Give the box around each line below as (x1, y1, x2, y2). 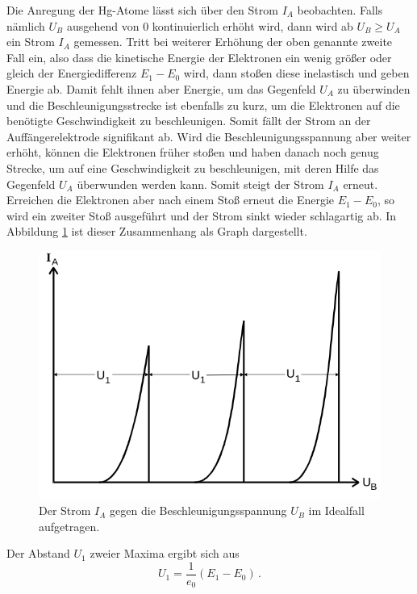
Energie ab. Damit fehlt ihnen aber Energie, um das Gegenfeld (6, 80, 316, 97)
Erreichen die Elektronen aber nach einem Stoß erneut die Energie (6, 191, 335, 208)
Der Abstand (6, 545, 70, 562)
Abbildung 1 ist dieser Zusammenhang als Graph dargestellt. (6, 223, 307, 240)
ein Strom (6, 33, 55, 50)
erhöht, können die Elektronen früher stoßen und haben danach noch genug (6, 144, 379, 161)
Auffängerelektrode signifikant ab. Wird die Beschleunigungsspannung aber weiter (6, 128, 411, 144)
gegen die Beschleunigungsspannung (110, 502, 287, 519)
